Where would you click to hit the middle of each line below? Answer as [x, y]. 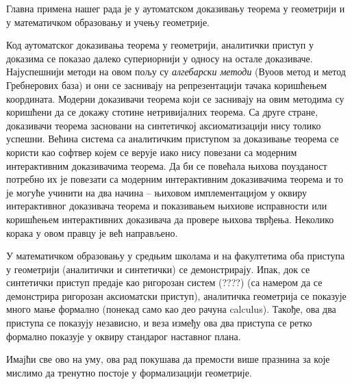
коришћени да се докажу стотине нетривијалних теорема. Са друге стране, [162, 112]
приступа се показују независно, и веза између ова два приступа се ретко [159, 323]
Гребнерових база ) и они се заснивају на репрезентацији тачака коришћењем [167, 85]
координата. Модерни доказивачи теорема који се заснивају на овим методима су [175, 98]
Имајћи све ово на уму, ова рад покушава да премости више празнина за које [168, 359]
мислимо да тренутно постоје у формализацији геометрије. [129, 372]
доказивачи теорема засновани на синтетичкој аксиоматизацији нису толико [164, 125]
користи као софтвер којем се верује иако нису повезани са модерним [152, 152]
